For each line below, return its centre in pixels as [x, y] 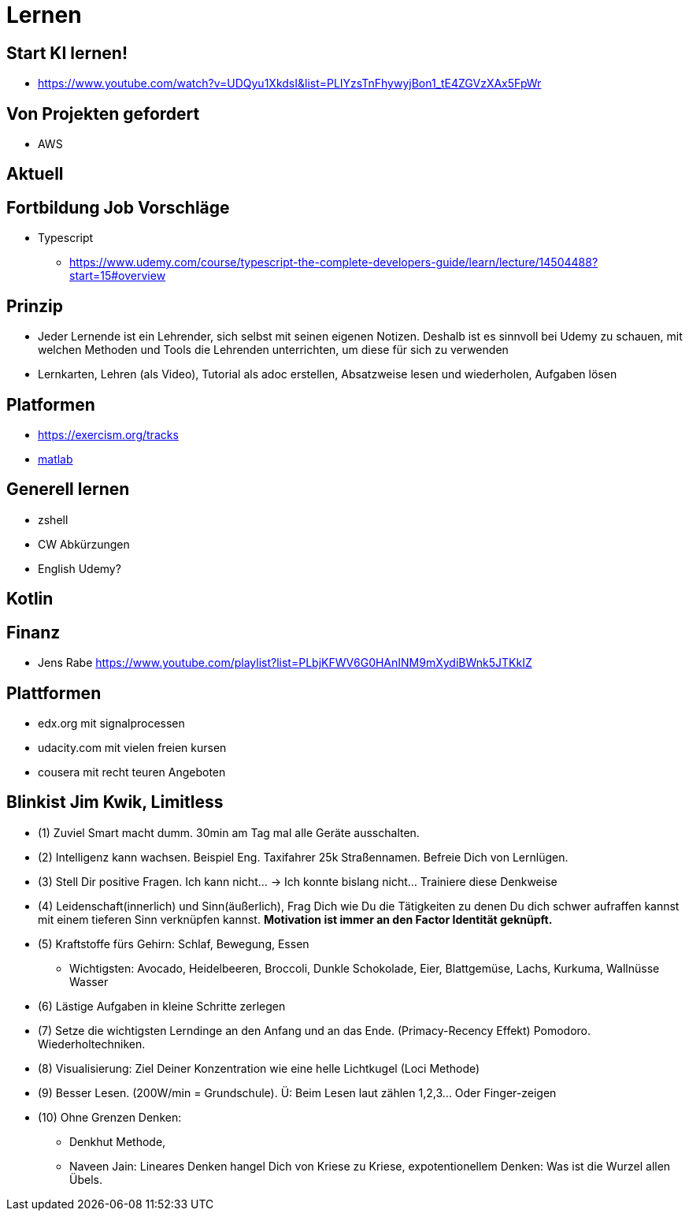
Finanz [33, 632]
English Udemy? [80, 568]
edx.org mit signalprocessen [111, 723]
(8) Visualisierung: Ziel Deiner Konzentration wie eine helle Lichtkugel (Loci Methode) [259, 1068]
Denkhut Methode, [118, 1141]
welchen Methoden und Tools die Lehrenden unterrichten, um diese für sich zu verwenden [273, 350]
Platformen [51, 404]
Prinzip [35, 306]
